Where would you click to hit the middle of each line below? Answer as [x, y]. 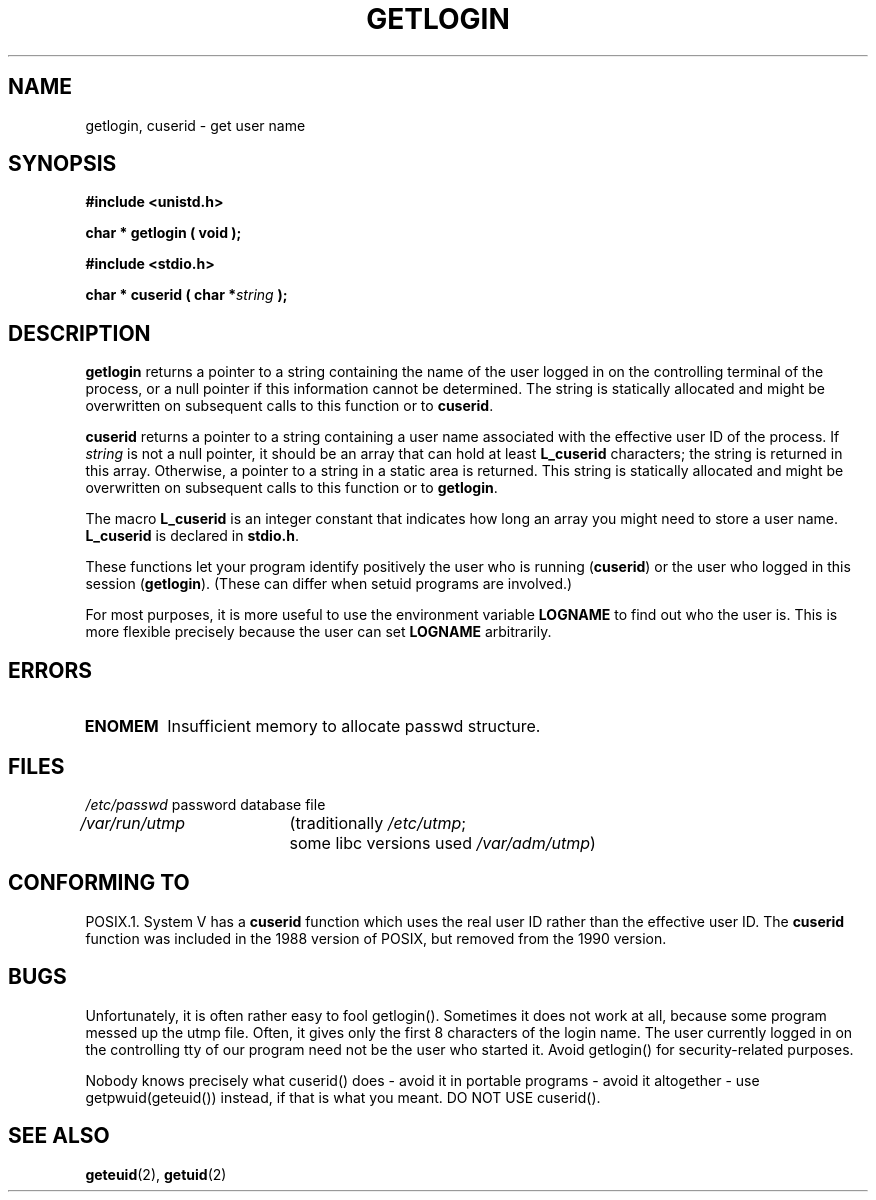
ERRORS [50, 670]
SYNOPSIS [62, 164]
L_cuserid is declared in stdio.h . [192, 536]
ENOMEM [121, 726]
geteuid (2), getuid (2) [156, 1174]
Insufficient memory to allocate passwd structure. [354, 726]
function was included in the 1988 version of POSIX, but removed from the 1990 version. [376, 938]
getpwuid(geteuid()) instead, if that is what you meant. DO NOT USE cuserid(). [343, 1097]
